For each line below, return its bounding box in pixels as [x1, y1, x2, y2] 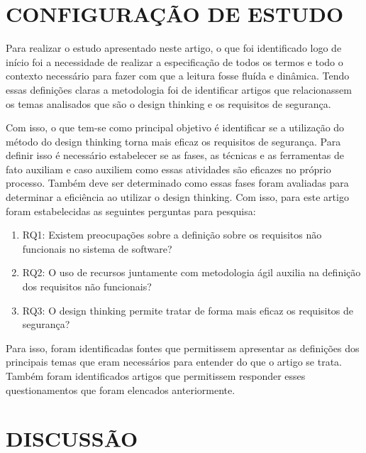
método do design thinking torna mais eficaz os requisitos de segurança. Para [6, 133, 341, 148]
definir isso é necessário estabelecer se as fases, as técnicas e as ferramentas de [6, 148, 345, 163]
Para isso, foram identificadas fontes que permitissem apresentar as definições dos [6, 340, 360, 355]
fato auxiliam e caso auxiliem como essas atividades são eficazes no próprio [6, 161, 331, 176]
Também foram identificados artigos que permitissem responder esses [6, 369, 306, 383]
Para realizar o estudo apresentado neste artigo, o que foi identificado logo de [6, 40, 342, 55]
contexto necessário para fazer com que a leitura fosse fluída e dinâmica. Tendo [6, 68, 350, 83]
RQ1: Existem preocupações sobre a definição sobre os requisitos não [22, 227, 322, 242]
